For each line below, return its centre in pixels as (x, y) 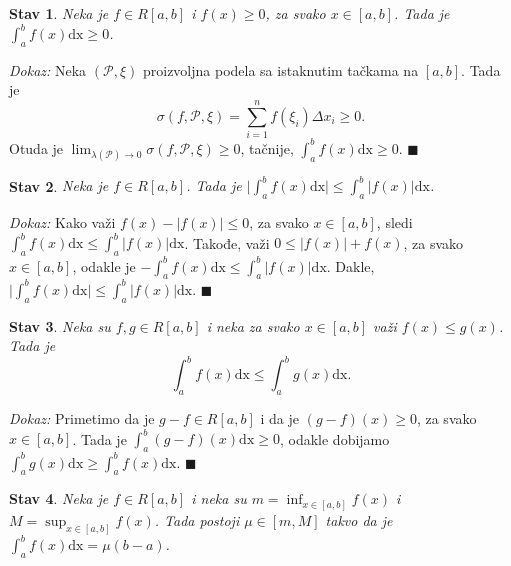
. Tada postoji (197, 519)
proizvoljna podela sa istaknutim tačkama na (280, 69)
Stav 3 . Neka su (60, 325)
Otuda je (36, 147)
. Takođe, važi (227, 242)
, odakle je (104, 265)
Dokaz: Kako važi (62, 222)
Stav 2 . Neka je (59, 185)
